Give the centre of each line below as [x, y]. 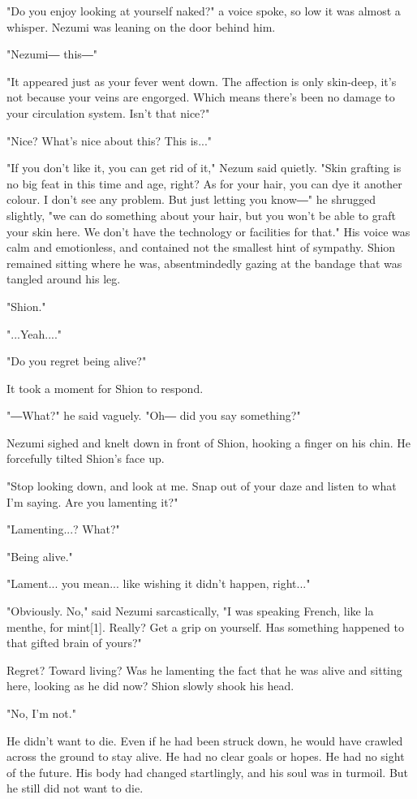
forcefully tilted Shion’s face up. [86, 458]
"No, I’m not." [41, 713]
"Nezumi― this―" [52, 54]
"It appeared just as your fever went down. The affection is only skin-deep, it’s [202, 81]
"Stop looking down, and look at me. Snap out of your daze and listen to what [202, 486]
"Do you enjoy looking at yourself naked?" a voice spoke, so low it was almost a [204, 11]
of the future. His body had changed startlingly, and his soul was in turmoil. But [208, 772]
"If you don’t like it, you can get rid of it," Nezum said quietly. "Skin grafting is [204, 168]
